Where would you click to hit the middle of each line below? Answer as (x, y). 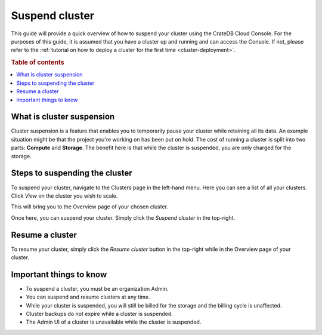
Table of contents (38, 63)
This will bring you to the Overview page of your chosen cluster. (89, 207)
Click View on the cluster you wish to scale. (64, 196)
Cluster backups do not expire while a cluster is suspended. (99, 314)
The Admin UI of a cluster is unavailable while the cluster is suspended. (114, 322)
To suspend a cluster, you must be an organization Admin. (97, 288)
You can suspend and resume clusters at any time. (88, 297)
